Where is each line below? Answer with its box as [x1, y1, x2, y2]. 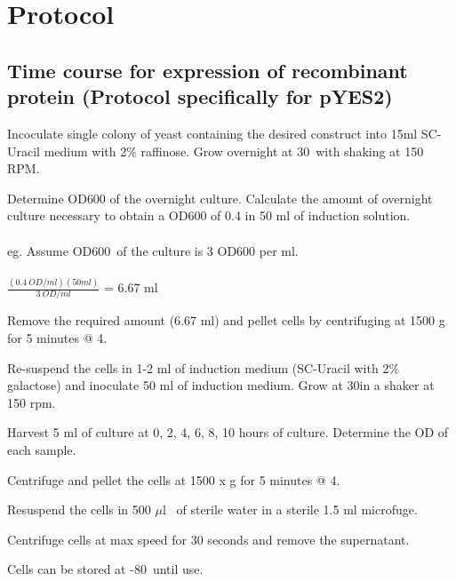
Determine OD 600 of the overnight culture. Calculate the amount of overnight [7, 188, 433, 207]
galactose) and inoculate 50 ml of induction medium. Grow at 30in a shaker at [7, 376, 435, 394]
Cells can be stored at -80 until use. [7, 560, 204, 578]
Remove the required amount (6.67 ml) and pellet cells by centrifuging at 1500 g [7, 311, 445, 330]
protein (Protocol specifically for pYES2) [7, 83, 393, 110]
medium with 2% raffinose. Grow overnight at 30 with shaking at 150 [44, 141, 424, 160]
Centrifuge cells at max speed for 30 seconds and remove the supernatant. [7, 529, 410, 548]
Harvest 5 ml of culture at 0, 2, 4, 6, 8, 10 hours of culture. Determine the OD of [7, 423, 449, 442]
